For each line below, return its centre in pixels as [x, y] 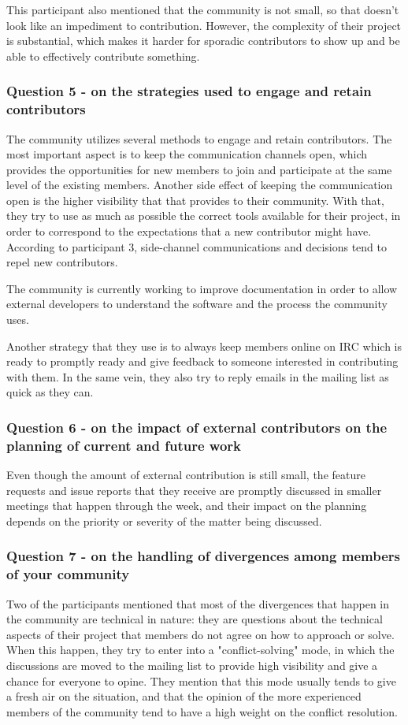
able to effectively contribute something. [103, 56]
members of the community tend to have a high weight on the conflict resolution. [202, 711]
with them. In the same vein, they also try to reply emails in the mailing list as [198, 376]
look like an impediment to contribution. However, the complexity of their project [204, 25]
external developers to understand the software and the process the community [197, 304]
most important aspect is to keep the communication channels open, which [187, 154]
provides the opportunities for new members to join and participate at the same [199, 169]
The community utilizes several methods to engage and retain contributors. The [199, 138]
